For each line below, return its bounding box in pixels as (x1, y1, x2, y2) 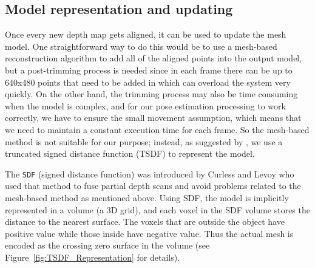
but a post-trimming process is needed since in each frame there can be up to (5, 63, 293, 76)
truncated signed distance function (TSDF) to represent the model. (5, 147, 255, 160)
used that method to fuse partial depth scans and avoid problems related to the (5, 179, 301, 192)
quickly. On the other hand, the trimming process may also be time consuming (5, 88, 298, 100)
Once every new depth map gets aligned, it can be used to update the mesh (5, 28, 286, 41)
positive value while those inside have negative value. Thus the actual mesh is (5, 227, 294, 239)
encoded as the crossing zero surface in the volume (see (5, 239, 210, 252)
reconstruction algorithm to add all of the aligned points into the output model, (5, 52, 302, 64)
